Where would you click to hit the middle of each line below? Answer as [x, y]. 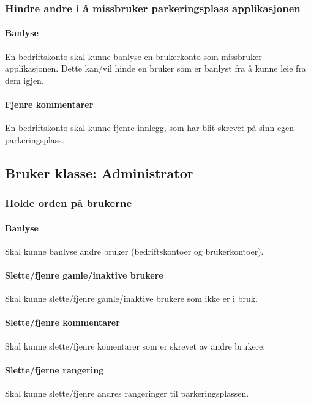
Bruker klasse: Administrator [99, 172]
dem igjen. [24, 80]
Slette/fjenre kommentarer [62, 322]
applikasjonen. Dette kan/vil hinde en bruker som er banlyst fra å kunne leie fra [155, 68]
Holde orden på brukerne [69, 203]
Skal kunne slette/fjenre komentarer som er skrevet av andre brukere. [135, 346]
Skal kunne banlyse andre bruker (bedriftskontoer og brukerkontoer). [134, 251]
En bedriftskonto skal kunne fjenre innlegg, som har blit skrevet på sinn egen [150, 128]
